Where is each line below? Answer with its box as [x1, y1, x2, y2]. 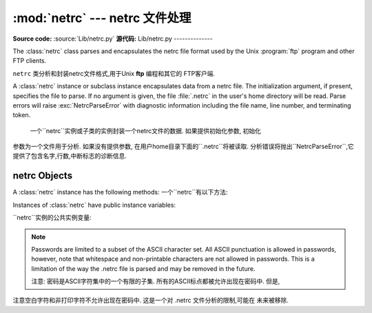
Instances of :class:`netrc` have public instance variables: [12, 201, 176, 209]
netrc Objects [12, 170, 72, 182]
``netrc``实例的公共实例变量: [12, 214, 92, 222]
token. [12, 111, 31, 119]
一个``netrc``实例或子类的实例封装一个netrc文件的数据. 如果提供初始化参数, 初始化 [30, 126, 262, 134]
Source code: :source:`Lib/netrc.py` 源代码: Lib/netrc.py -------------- [12, 34, 213, 43]
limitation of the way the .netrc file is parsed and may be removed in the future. [31, 264, 256, 272]
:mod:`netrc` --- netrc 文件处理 [12, 10, 192, 26]
